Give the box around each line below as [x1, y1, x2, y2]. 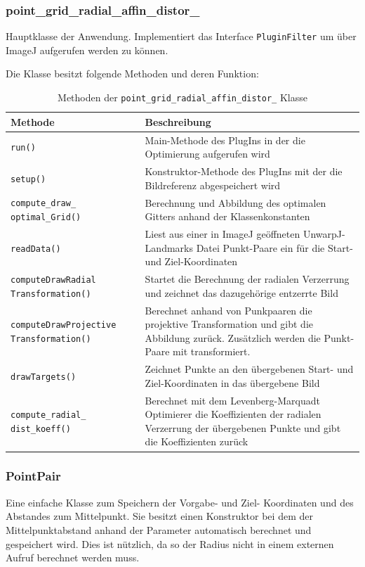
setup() [11, 174, 46, 184]
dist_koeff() [11, 423, 71, 434]
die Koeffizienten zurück [145, 434, 248, 449]
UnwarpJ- [303, 227, 345, 241]
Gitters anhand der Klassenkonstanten [145, 209, 310, 224]
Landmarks [145, 240, 193, 255]
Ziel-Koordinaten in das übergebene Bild [145, 375, 320, 390]
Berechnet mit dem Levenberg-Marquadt [145, 393, 320, 407]
